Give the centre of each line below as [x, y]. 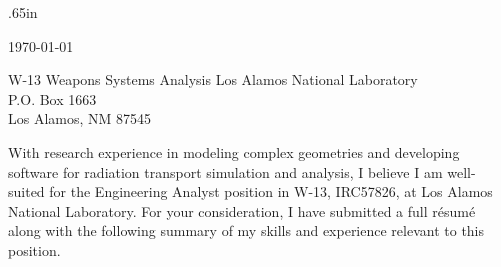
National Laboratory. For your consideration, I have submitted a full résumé [242, 210]
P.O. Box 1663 [52, 98]
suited [26, 191]
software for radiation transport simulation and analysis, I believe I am [225, 171]
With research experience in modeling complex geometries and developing [234, 151]
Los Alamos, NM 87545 [80, 118]
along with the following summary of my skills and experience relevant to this [246, 230]
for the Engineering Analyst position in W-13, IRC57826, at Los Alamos [271, 191]
